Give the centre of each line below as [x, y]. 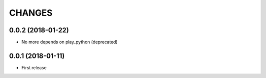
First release [34, 67]
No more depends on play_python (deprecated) [69, 42]
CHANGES [31, 13]
